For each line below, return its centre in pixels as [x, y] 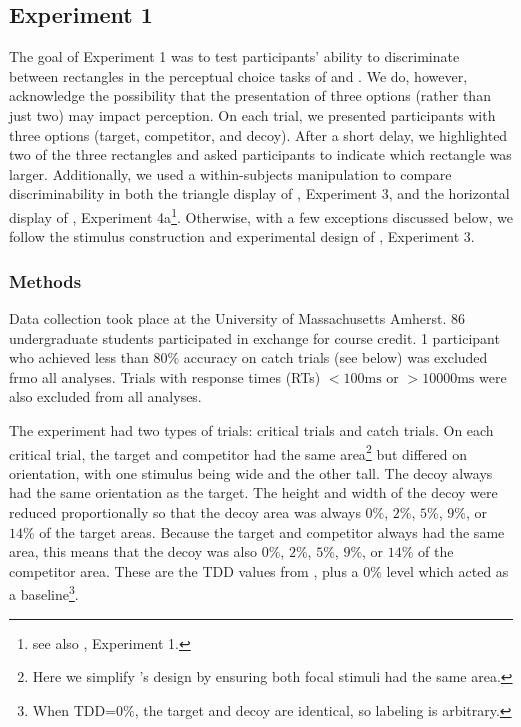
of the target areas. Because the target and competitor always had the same [272, 531]
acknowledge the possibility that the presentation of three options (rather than [250, 95]
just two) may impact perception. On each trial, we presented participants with [252, 114]
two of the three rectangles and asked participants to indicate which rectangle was [260, 154]
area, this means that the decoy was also [133, 551]
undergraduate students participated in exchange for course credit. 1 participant [254, 337]
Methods [45, 280]
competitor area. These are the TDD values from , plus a [184, 570]
